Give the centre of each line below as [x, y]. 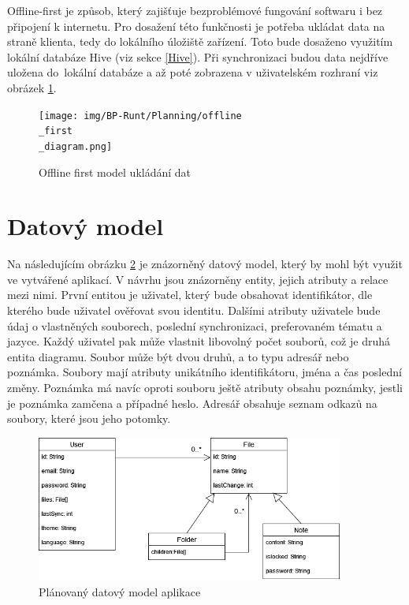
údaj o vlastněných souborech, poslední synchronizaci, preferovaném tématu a [195, 325]
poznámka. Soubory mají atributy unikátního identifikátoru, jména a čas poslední [204, 372]
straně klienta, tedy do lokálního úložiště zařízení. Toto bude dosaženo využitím [200, 41]
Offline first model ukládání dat [115, 172]
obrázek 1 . [32, 87]
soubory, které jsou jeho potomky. [89, 418]
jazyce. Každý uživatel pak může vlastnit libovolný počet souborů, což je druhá [199, 341]
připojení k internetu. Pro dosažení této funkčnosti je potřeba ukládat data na [196, 26]
